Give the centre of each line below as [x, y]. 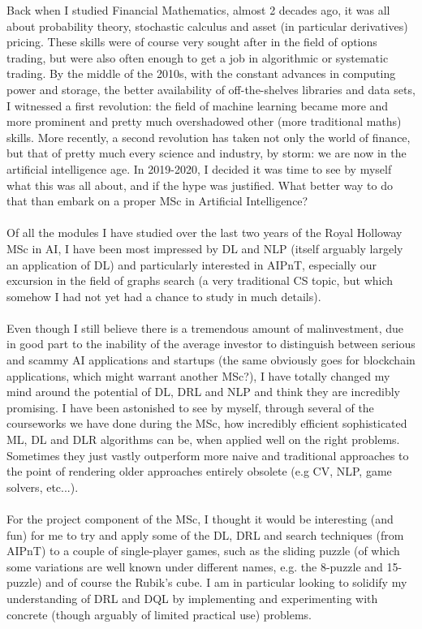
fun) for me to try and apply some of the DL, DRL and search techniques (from [205, 534]
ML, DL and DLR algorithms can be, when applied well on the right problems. [203, 439]
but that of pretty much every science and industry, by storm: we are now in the [207, 153]
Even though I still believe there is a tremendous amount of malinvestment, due [205, 327]
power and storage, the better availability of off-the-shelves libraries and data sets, [211, 89]
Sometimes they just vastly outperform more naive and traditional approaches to [208, 455]
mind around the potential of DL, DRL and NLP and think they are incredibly [203, 392]
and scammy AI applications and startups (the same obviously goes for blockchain [211, 360]
